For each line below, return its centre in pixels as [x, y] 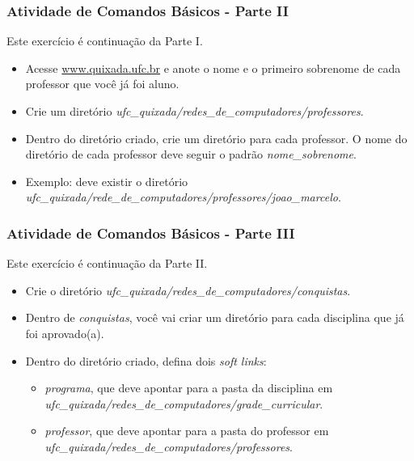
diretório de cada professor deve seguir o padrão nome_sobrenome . [191, 154]
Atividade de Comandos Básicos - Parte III [151, 233]
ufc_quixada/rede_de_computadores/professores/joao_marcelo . [183, 197]
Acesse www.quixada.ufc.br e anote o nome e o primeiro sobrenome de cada [213, 68]
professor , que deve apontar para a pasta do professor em [187, 431]
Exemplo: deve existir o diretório [107, 181]
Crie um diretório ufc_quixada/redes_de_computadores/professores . [194, 111]
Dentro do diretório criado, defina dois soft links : [146, 360]
